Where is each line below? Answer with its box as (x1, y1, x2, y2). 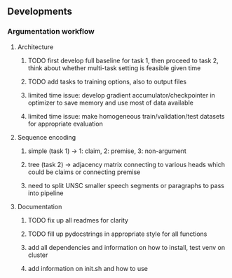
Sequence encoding (17, 133, 76, 141)
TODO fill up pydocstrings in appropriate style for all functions (27, 230, 207, 238)
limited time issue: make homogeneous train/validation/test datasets (27, 112, 225, 120)
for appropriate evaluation (27, 119, 103, 128)
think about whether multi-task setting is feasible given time (27, 63, 201, 72)
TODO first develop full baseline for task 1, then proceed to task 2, (27, 56, 219, 65)
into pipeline (27, 189, 64, 197)
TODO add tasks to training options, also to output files (27, 77, 187, 86)
